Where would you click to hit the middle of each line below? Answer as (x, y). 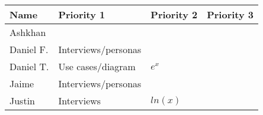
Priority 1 (82, 14)
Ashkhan (28, 32)
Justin (22, 101)
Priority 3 (230, 14)
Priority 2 (174, 14)
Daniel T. (29, 66)
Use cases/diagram (97, 66)
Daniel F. (29, 49)
